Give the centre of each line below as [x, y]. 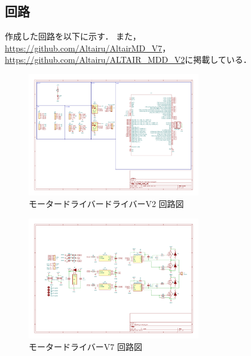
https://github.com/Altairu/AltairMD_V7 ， [88, 48]
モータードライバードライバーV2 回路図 [106, 204]
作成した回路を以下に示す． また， [73, 36]
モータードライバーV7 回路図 [85, 347]
